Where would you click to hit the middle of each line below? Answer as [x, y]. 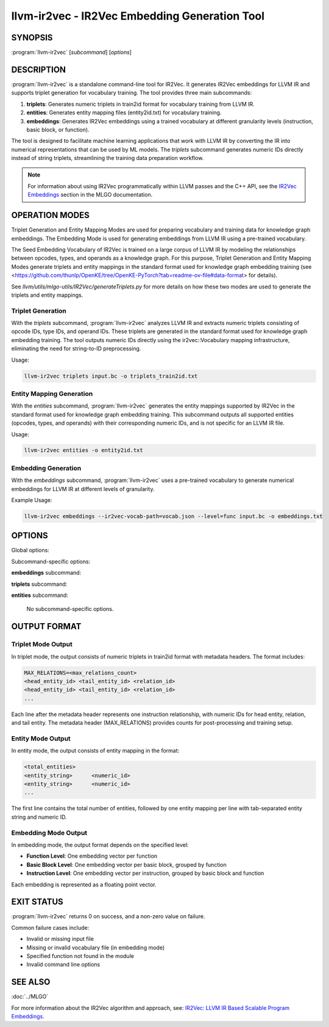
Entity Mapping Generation [52, 393]
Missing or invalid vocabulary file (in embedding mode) [95, 948]
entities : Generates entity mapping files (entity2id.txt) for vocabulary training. [124, 112]
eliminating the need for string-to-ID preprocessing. [76, 349]
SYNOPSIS [32, 38]
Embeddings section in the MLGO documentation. [90, 195]
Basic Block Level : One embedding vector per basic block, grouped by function [126, 864]
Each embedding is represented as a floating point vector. [84, 884]
